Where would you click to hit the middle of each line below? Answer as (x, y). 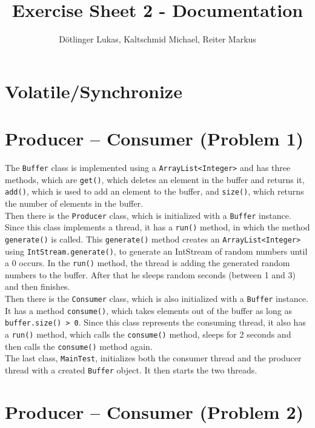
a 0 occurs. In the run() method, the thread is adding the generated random (148, 263)
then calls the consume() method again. (79, 346)
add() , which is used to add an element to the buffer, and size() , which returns (154, 191)
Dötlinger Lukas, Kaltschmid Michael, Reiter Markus (157, 39)
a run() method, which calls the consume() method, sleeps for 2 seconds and (148, 334)
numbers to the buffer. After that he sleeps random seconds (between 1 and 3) (151, 274)
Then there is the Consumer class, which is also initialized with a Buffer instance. (157, 299)
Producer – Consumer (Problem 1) (154, 139)
